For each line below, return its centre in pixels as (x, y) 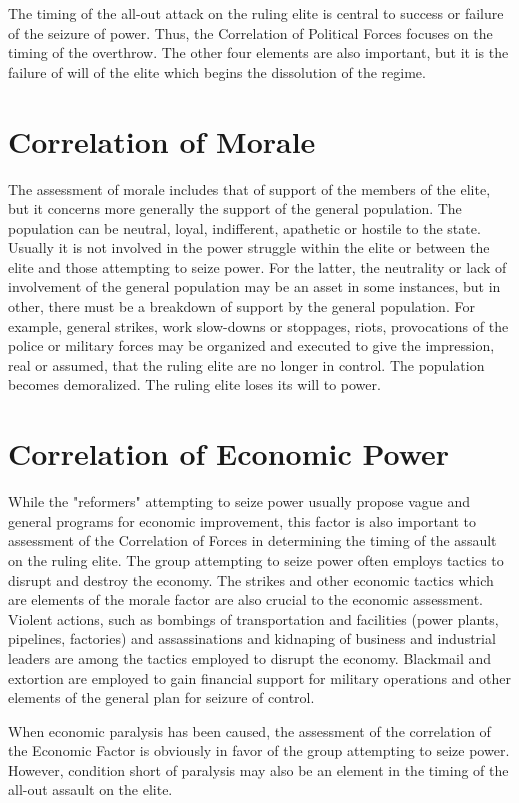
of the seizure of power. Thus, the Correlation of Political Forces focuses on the (250, 32)
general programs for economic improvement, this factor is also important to (242, 520)
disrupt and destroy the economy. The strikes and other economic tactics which (251, 579)
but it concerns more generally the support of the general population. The (235, 208)
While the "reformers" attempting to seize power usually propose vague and (239, 501)
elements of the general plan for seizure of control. (161, 697)
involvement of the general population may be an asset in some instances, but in (254, 286)
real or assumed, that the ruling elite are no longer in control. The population (246, 364)
